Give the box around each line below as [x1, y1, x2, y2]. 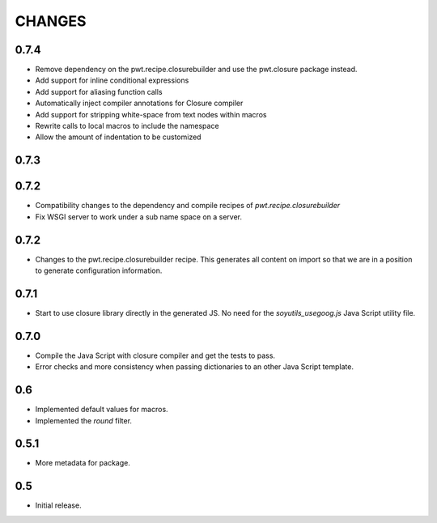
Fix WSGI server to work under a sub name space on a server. [35, 211, 243, 222]
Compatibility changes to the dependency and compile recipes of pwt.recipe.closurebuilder [35, 201, 340, 210]
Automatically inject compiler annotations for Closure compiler [35, 98, 244, 108]
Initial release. [35, 500, 82, 510]
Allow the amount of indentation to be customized [35, 132, 202, 142]
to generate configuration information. [35, 266, 163, 275]
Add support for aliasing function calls [35, 87, 163, 96]
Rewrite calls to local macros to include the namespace [35, 121, 219, 131]
